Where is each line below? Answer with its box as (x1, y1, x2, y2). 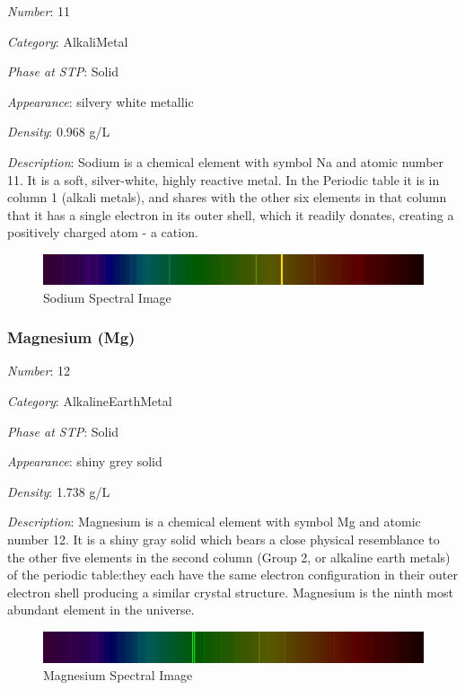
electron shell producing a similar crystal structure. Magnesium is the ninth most (7, 582, 453, 601)
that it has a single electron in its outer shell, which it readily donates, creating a (7, 205, 454, 224)
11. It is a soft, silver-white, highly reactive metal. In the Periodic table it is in (7, 170, 440, 189)
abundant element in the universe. (7, 600, 195, 619)
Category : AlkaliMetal (7, 31, 128, 50)
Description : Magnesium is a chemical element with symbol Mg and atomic (7, 512, 421, 531)
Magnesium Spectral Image (43, 666, 193, 685)
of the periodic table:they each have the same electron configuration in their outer (7, 565, 458, 584)
